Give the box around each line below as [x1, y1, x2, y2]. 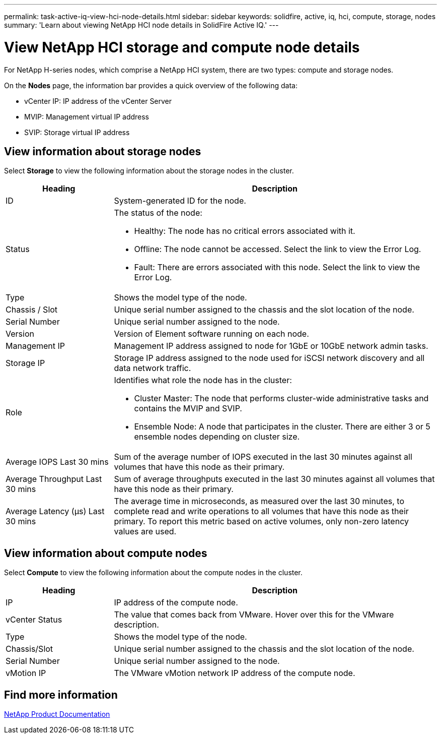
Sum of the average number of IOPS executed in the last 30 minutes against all [114, 452, 412, 462]
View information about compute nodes [4, 546, 207, 560]
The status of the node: [114, 208, 202, 218]
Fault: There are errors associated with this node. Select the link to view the [134, 262, 420, 273]
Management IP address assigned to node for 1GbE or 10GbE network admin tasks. [114, 341, 428, 351]
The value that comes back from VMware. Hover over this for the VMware [114, 609, 394, 620]
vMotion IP [6, 668, 46, 679]
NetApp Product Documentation [4, 710, 110, 719]
